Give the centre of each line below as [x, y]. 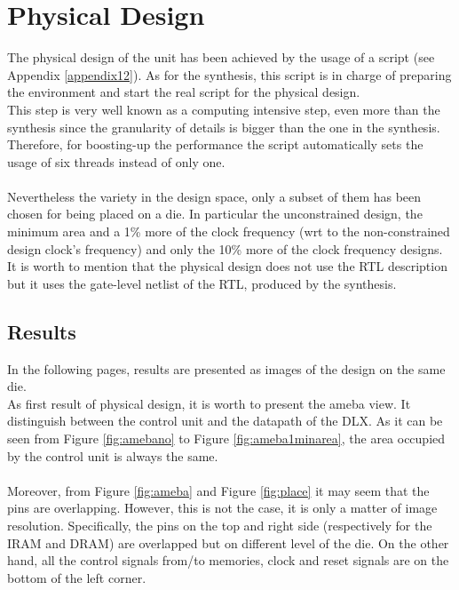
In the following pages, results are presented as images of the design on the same [226, 368]
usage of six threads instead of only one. [116, 161]
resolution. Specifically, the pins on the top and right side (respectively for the [220, 525]
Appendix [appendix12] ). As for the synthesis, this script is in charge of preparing [229, 74]
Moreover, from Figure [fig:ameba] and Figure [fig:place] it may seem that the [218, 490]
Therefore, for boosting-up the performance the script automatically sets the [215, 144]
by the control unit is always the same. [113, 455]
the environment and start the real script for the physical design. [184, 92]
